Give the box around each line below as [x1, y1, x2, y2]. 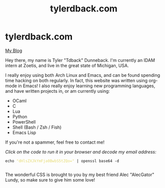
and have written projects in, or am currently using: [5, 88, 110, 94]
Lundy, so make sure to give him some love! [5, 177, 96, 183]
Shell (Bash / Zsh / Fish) [12, 124, 62, 130]
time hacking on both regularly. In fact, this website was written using [5, 77, 148, 83]
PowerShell [12, 119, 36, 125]
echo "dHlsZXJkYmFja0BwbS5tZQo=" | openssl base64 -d [5, 158, 120, 164]
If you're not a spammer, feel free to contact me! [5, 139, 105, 145]
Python [12, 113, 27, 120]
